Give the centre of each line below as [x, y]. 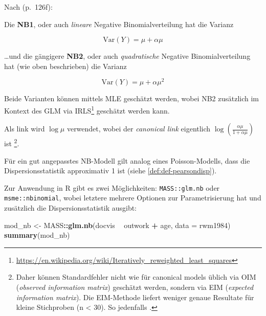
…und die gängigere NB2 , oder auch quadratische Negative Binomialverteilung [127, 56]
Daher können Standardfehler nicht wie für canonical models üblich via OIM [136, 277]
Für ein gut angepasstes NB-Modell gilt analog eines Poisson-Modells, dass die [127, 160]
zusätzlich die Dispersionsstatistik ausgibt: [70, 208]
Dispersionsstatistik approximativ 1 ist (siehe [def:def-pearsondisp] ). [110, 171]
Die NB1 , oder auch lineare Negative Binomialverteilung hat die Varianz [119, 24]
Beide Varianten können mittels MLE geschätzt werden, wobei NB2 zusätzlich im [132, 98]
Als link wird [25, 129]
